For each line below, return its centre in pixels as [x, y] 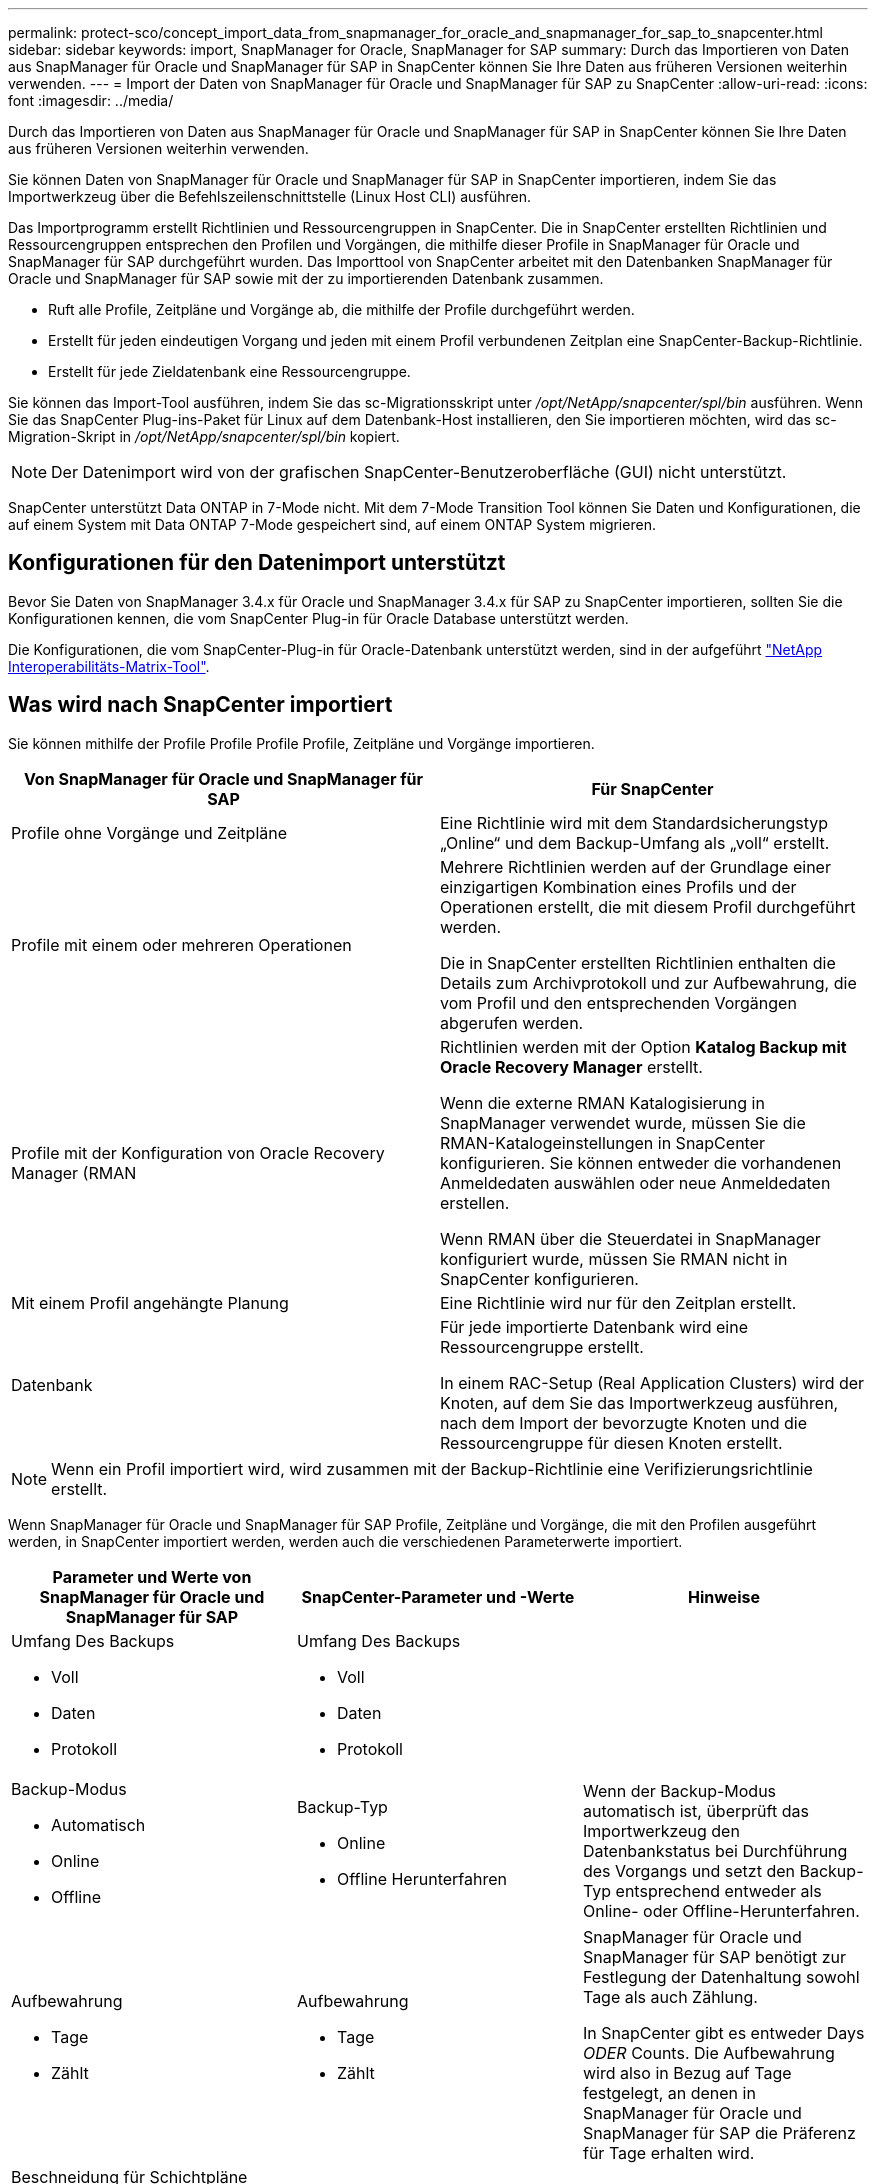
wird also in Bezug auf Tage [687, 2072]
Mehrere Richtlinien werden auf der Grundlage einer [635, 866]
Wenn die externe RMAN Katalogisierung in [602, 1102]
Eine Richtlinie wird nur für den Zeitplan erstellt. [618, 1302]
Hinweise [723, 1596]
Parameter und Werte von [152, 1576]
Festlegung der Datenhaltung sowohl [721, 1976]
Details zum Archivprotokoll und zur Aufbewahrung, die [648, 982]
